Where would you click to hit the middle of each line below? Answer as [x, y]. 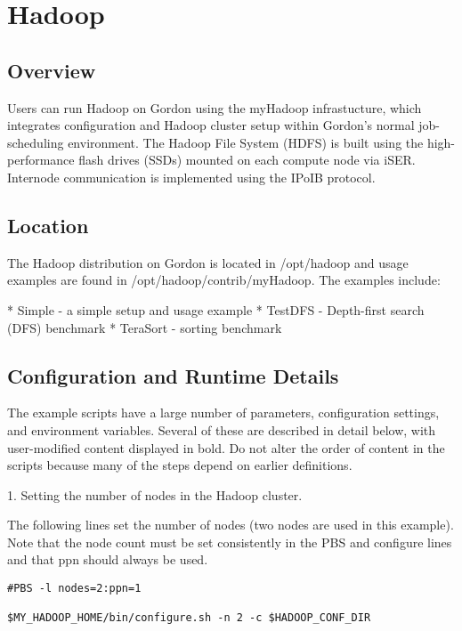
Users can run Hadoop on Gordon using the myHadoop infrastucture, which [215, 107]
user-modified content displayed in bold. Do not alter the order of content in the [226, 447]
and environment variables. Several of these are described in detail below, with [222, 429]
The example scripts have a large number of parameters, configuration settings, [223, 413]
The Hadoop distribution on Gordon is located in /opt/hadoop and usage [208, 262]
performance [41, 160]
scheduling [36, 142]
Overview [52, 70]
